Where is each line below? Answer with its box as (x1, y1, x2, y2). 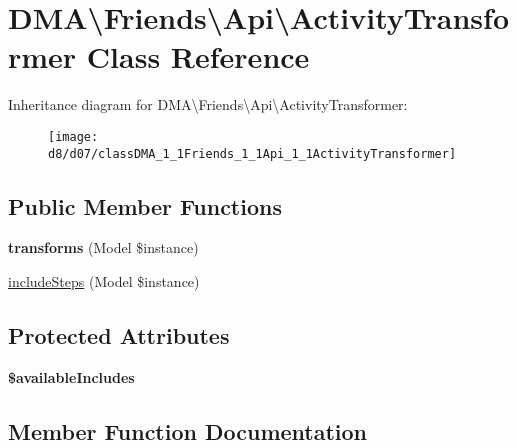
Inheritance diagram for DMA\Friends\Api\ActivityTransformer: (8, 94, 408, 115)
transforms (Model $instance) (8, 237, 199, 258)
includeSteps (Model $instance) (8, 271, 200, 292)
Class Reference (86, 36, 310, 77)
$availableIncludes (8, 366, 135, 387)
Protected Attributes (8, 320, 230, 350)
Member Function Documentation (8, 415, 368, 446)
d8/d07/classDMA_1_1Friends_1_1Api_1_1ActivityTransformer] (48, 146, 457, 161)
